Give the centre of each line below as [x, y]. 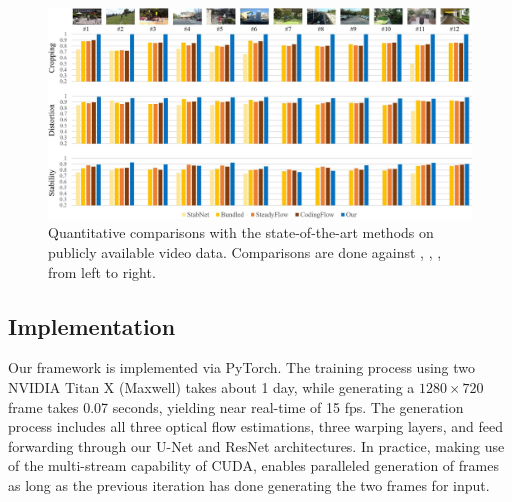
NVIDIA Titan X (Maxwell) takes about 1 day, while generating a [211, 386]
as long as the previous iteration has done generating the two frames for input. [249, 484]
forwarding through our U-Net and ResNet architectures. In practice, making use [256, 445]
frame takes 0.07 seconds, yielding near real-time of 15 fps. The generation [236, 406]
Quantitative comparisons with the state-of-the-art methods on [241, 232]
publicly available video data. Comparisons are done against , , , [245, 251]
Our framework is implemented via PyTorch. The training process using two [242, 367]
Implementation [92, 325]
